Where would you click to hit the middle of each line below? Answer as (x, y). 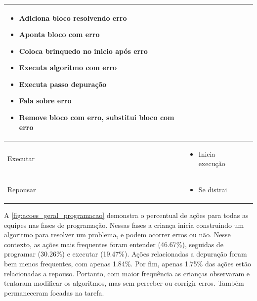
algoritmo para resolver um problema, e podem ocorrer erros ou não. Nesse (117, 235)
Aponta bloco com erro (59, 34)
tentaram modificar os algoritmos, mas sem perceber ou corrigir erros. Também (124, 283)
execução (212, 163)
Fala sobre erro (45, 101)
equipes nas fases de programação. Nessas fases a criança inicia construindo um (124, 225)
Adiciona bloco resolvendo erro (73, 18)
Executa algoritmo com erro (68, 67)
